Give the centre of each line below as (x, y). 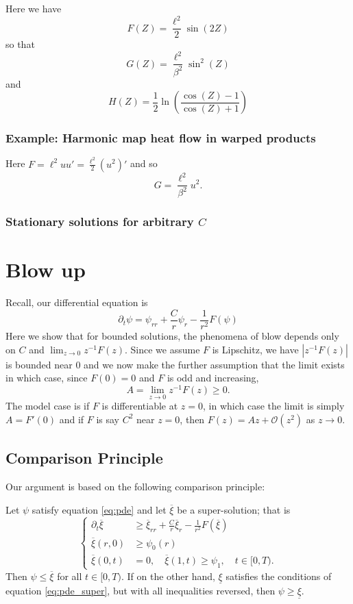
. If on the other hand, (168, 576)
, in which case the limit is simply (273, 406)
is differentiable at (140, 406)
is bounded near (39, 364)
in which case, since (47, 378)
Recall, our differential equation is (77, 302)
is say (108, 419)
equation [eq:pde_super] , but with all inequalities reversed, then (141, 590)
